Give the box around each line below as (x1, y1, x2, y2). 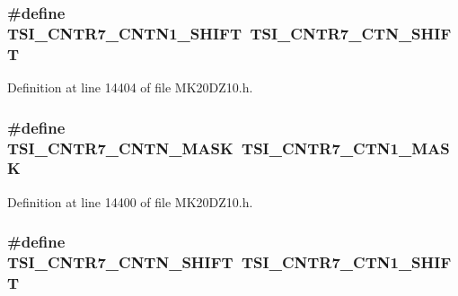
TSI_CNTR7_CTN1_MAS (242, 136, 450, 159)
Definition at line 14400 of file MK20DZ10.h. (7, 192, 253, 211)
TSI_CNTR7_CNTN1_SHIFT (7, 22, 242, 44)
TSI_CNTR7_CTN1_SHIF (242, 251, 452, 274)
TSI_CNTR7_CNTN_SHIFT (7, 251, 233, 274)
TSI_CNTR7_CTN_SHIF (250, 22, 452, 44)
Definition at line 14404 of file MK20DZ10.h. (7, 78, 253, 97)
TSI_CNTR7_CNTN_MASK (7, 136, 233, 159)
